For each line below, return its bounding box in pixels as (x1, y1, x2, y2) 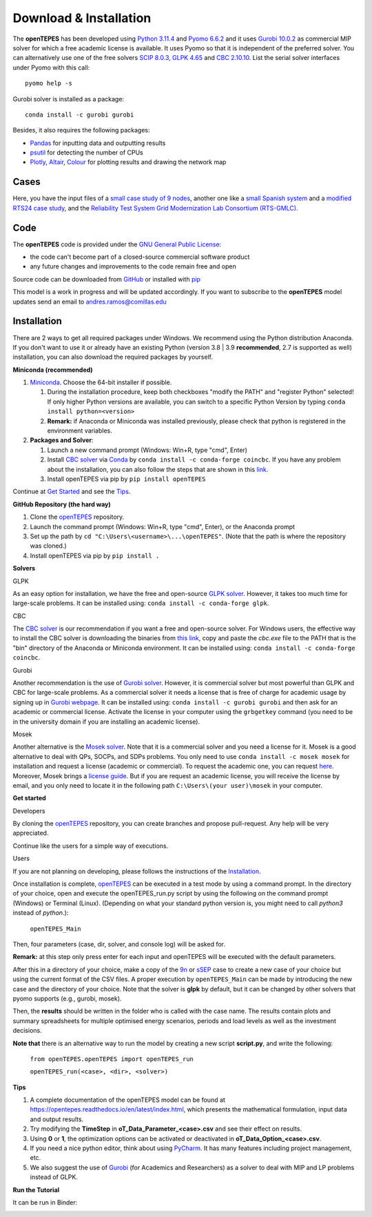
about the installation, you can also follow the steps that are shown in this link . (47, 465, 269, 473)
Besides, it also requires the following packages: (12, 126, 151, 135)
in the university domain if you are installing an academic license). (12, 718, 200, 726)
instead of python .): (12, 909, 69, 917)
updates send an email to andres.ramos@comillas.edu (12, 297, 167, 306)
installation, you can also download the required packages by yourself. (12, 353, 214, 362)
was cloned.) (30, 542, 67, 550)
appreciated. (12, 829, 49, 838)
